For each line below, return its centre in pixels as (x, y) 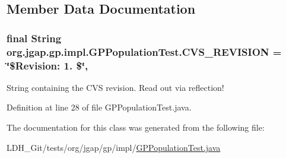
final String (34, 38)
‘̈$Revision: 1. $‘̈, (47, 65)
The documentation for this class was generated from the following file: (136, 127)
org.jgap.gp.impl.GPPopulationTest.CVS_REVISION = (144, 51)
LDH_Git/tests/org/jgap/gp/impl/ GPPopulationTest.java (114, 147)
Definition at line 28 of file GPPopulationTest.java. (99, 107)
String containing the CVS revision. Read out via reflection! (115, 87)
